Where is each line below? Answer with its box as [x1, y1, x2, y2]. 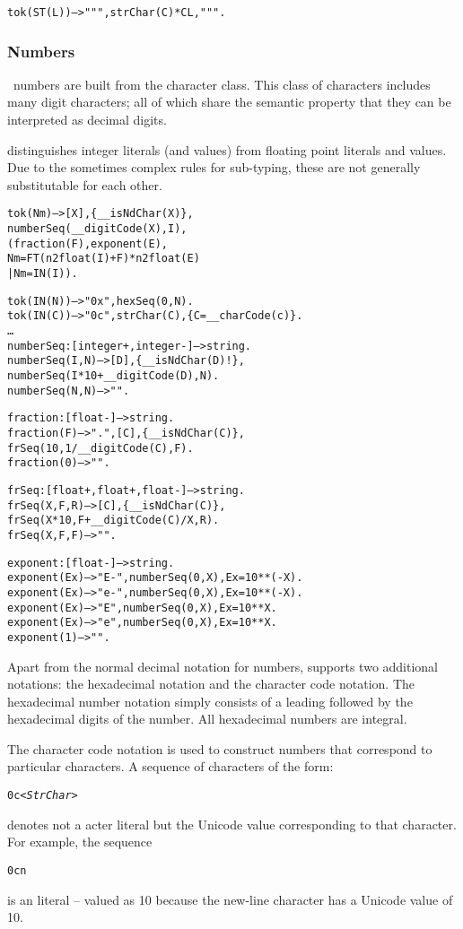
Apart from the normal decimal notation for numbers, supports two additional [7, 656, 439, 675]
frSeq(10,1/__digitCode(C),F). [7, 441, 194, 455]
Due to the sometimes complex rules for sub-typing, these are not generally [7, 158, 421, 177]
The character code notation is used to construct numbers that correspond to [7, 739, 432, 758]
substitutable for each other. [7, 175, 162, 194]
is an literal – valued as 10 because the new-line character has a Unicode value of [7, 890, 453, 908]
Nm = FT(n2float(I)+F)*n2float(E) [7, 252, 200, 265]
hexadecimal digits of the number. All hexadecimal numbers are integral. [7, 709, 407, 728]
